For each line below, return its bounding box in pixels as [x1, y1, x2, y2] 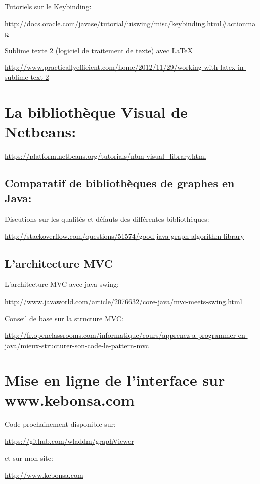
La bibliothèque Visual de [5, 101, 188, 122]
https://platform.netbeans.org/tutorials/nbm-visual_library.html [5, 150, 206, 161]
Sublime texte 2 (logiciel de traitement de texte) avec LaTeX [5, 44, 193, 55]
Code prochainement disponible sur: [5, 418, 116, 429]
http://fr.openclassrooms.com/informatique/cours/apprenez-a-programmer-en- [5, 330, 248, 341]
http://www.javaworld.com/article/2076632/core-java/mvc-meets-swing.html [5, 296, 242, 307]
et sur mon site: [5, 452, 53, 463]
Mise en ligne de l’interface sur [5, 369, 225, 390]
